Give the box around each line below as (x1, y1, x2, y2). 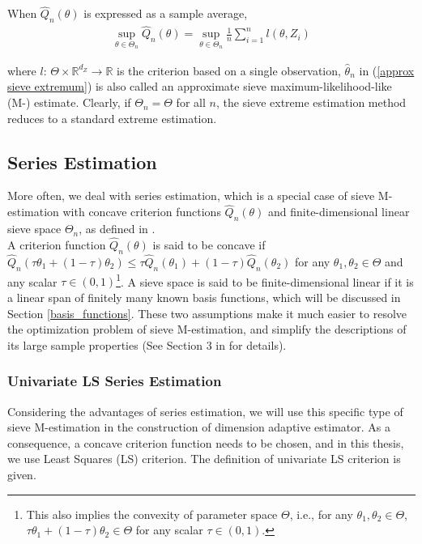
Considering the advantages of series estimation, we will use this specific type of (7, 402, 403, 419)
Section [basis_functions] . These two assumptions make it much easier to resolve (7, 304, 407, 321)
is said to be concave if (152, 236, 266, 253)
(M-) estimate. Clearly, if (7, 94, 131, 111)
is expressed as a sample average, (83, 5, 248, 22)
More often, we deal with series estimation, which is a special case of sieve (7, 187, 375, 204)
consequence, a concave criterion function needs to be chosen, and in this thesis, (7, 434, 404, 451)
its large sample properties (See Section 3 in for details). (7, 336, 287, 353)
